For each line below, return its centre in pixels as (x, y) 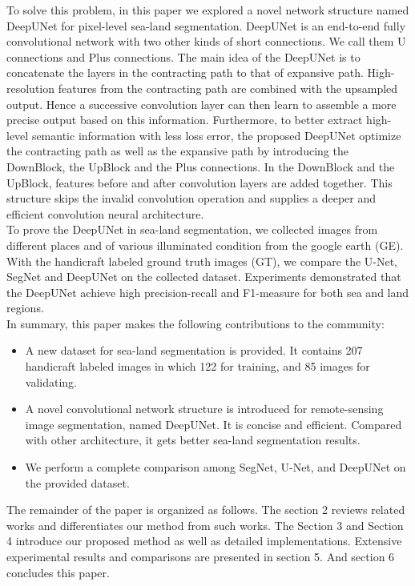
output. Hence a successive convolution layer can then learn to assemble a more (201, 104)
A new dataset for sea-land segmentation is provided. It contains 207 (194, 350)
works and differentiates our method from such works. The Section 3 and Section (205, 525)
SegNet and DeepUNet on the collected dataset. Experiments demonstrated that (204, 277)
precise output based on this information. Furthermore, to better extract (185, 120)
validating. (51, 381)
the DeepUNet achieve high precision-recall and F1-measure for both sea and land (208, 292)
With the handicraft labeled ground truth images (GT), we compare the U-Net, (202, 261)
